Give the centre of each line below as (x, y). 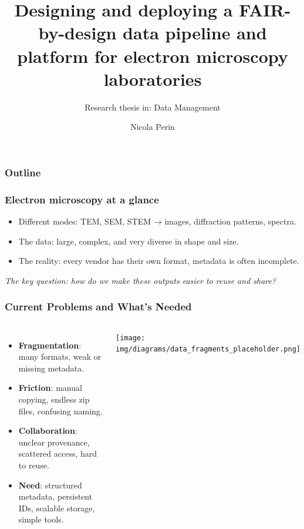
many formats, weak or (60, 356)
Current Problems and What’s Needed (98, 307)
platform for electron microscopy (153, 56)
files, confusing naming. (60, 411)
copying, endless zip (54, 399)
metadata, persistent (55, 496)
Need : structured (50, 485)
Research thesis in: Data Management (153, 107)
